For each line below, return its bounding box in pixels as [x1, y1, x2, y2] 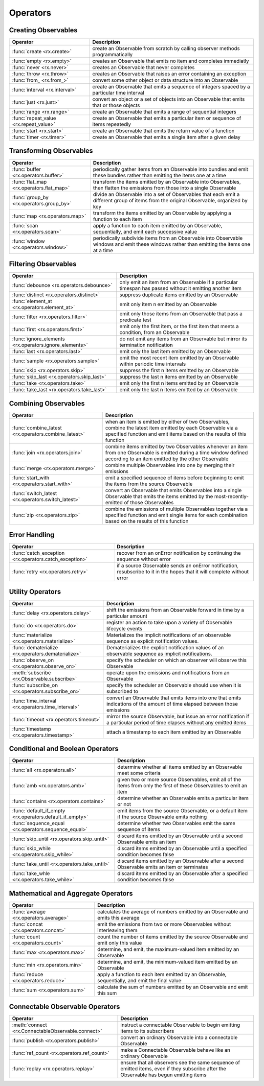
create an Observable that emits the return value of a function [92, 127, 235, 134]
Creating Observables [9, 26, 78, 34]
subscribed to [106, 688, 139, 695]
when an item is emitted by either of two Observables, [105, 418, 230, 425]
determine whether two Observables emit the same [117, 820, 236, 827]
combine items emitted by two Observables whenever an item [105, 443, 248, 450]
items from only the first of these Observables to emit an [117, 782, 248, 789]
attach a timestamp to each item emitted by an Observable [106, 729, 242, 735]
